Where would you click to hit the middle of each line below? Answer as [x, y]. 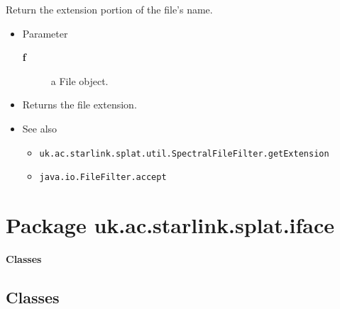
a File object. [79, 80]
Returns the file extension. [79, 105]
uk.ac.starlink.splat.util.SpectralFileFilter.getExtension [184, 153]
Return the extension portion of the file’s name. [109, 9]
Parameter [45, 33]
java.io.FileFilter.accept [103, 178]
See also [40, 128]
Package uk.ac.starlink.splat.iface [170, 225]
